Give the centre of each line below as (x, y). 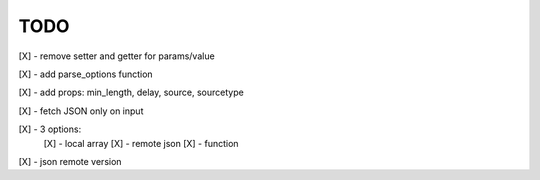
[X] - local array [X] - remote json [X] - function (141, 143)
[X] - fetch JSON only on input (81, 111)
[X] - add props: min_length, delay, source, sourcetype (131, 92)
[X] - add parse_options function (86, 74)
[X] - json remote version (70, 161)
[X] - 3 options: (50, 129)
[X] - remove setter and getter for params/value (116, 56)
